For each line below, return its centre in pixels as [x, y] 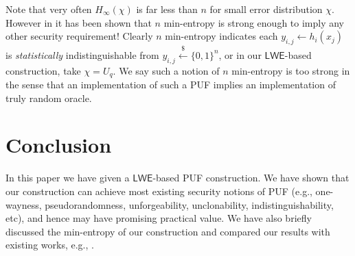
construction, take [43, 70]
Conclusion [59, 145]
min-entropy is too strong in [291, 70]
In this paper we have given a [68, 178]
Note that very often [49, 9]
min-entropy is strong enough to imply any [254, 22]
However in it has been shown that [79, 22]
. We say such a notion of [166, 70]
